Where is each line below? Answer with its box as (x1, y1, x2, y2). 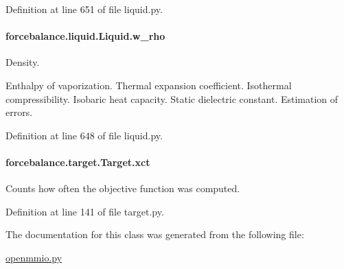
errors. (5, 105, 33, 119)
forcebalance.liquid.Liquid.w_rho (5, 29, 165, 43)
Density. (5, 55, 40, 69)
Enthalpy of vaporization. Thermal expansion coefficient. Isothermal (5, 78, 292, 92)
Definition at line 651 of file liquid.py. (5, 2, 163, 16)
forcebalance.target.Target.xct (5, 154, 150, 169)
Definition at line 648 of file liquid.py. (5, 128, 163, 142)
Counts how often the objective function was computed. (5, 181, 240, 196)
